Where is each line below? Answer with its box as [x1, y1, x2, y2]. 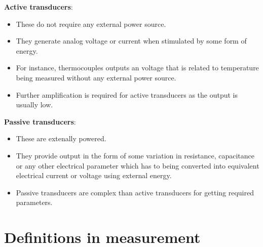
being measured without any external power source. [16, 72, 176, 83]
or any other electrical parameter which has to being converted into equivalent [16, 160, 259, 171]
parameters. [16, 197, 53, 208]
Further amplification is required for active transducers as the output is [16, 89, 238, 100]
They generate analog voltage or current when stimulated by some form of [16, 35, 247, 46]
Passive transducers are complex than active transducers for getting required [16, 187, 254, 197]
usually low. [16, 99, 53, 110]
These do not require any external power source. [16, 18, 166, 29]
